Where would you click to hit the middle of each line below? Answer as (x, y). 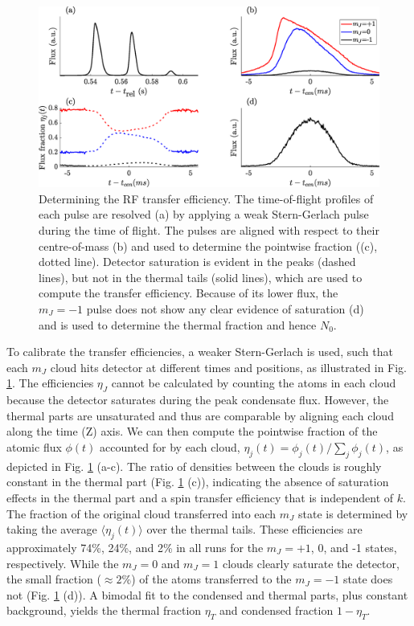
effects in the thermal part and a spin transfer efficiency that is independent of (200, 497)
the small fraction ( (54, 579)
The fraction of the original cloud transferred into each (141, 513)
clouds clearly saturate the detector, (311, 563)
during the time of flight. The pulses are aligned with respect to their (209, 230)
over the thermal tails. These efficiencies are (254, 529)
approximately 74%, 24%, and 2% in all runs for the (135, 547)
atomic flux (34, 446)
